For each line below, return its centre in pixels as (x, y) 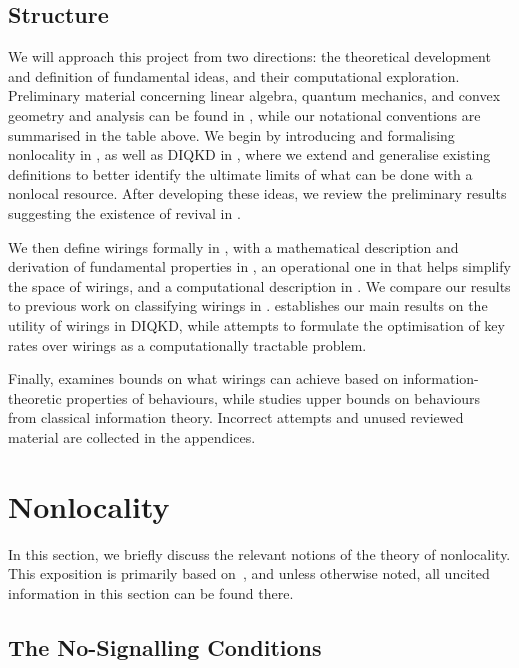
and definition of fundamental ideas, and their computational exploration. (234, 75)
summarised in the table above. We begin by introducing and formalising (231, 134)
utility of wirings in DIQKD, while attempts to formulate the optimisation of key (256, 324)
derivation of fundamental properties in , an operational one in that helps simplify (259, 266)
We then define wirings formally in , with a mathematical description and (233, 246)
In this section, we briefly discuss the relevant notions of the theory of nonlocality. (259, 553)
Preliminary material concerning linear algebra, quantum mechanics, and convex (254, 95)
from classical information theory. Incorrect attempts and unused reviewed (236, 417)
